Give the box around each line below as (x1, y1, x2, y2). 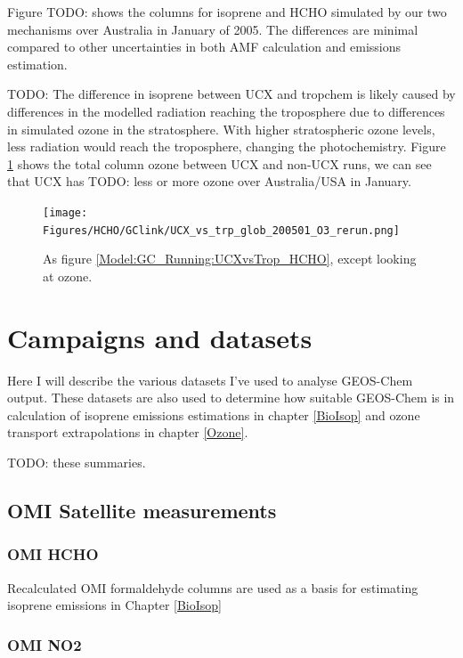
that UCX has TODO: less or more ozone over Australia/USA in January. (7, 172, 411, 191)
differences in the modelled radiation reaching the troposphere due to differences (7, 102, 445, 120)
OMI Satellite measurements (7, 496, 277, 524)
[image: (43, 206, 88, 219)
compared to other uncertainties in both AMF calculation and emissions (7, 37, 402, 56)
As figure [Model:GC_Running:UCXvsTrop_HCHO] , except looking (43, 249, 417, 268)
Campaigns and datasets (7, 319, 313, 355)
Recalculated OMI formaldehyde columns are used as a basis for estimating (7, 578, 418, 597)
